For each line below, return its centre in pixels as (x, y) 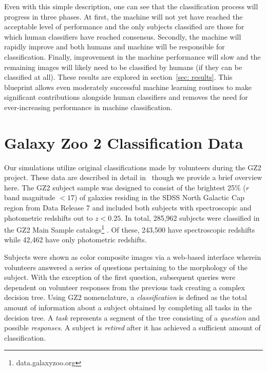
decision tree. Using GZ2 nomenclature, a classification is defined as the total (126, 297)
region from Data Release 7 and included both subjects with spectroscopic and (128, 208)
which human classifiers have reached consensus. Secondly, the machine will (123, 36)
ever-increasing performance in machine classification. (88, 107)
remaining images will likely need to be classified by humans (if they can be (123, 67)
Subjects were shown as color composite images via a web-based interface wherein (133, 257)
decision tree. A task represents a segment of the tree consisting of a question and (132, 317)
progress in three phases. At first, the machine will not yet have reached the (123, 16)
